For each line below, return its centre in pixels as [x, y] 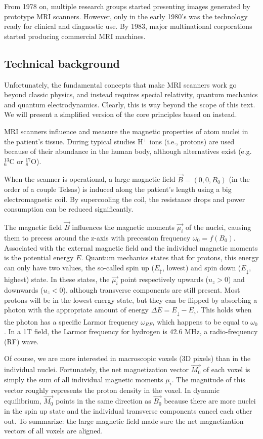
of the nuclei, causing [218, 227]
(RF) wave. [21, 341]
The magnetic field [33, 227]
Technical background [62, 63]
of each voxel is [227, 369]
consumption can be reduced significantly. [69, 209]
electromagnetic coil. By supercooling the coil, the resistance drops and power [125, 199]
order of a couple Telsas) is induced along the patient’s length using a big [118, 189]
